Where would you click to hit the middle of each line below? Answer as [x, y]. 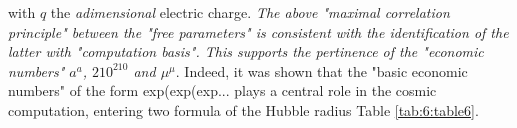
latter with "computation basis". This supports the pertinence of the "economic [246, 51]
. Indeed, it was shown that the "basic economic [321, 70]
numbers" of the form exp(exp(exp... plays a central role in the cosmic [222, 90]
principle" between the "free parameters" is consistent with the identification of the [258, 31]
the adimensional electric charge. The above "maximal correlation [250, 12]
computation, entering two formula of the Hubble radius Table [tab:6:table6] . [243, 109]
